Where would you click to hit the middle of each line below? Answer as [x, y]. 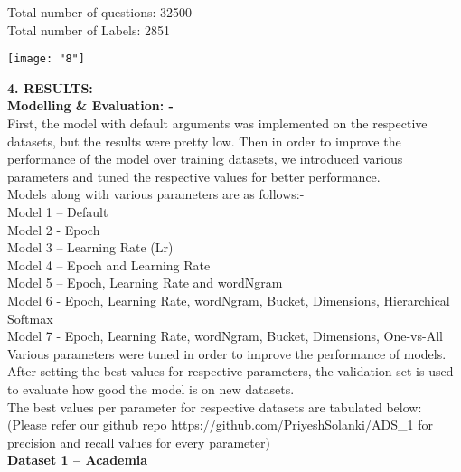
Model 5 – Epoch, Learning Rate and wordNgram [145, 283]
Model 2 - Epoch [54, 229]
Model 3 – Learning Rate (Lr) [90, 247]
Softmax [30, 318]
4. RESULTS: [50, 87]
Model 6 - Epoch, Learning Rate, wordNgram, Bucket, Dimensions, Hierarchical [229, 300]
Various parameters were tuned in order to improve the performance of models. [227, 353]
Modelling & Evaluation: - [90, 105]
